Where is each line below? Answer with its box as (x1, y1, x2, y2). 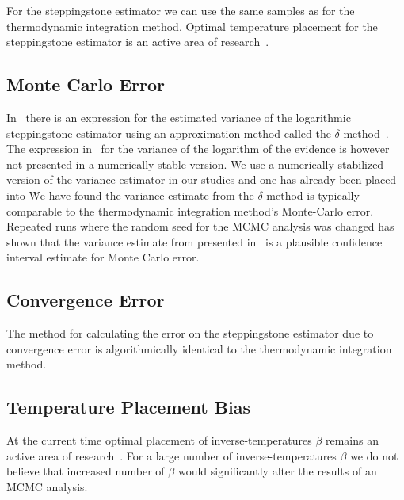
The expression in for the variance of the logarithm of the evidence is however (6, 140, 390, 157)
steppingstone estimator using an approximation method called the (6, 124, 331, 141)
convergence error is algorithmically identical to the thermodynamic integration (6, 340, 392, 357)
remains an (325, 432, 379, 448)
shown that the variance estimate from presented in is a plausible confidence (6, 233, 383, 250)
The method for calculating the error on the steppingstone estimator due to (6, 325, 374, 342)
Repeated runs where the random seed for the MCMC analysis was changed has (6, 218, 394, 235)
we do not (350, 447, 398, 464)
